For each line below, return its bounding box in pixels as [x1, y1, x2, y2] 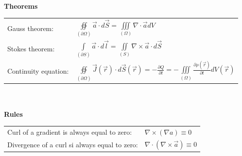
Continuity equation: [7, 66, 69, 76]
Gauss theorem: [7, 23, 54, 33]
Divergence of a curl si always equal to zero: [7, 139, 138, 149]
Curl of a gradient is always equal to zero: [7, 126, 132, 137]
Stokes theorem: [7, 44, 55, 54]
